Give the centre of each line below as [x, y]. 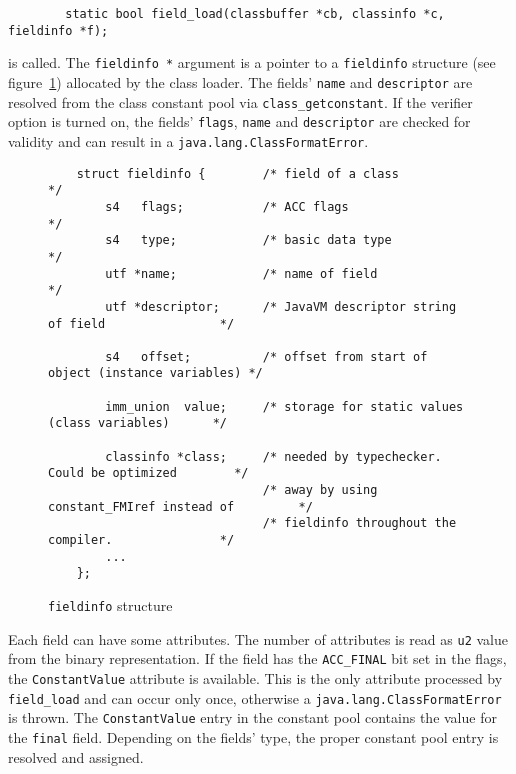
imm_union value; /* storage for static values [284, 406]
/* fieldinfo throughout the [359, 523]
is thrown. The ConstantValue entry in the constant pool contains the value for [252, 717]
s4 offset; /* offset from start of [266, 356]
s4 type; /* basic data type [248, 240]
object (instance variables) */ [155, 373]
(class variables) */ [137, 423]
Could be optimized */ [148, 473]
